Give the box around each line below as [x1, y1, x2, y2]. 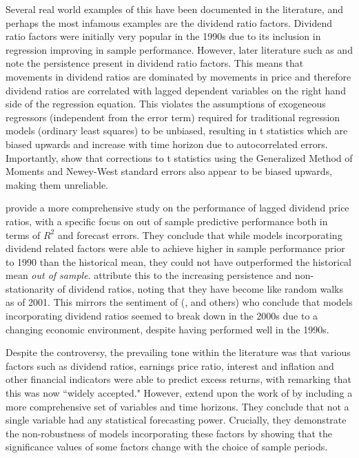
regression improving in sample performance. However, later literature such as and [6, 42, 353, 56]
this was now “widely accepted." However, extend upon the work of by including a [6, 386, 353, 400]
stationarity [6, 281, 54, 295]
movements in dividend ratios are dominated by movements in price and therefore [6, 69, 351, 83]
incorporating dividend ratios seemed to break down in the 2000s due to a [6, 309, 318, 323]
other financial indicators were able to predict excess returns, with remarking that [6, 372, 351, 386]
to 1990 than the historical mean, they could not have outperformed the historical [6, 254, 351, 269]
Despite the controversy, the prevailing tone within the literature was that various [6, 345, 351, 360]
